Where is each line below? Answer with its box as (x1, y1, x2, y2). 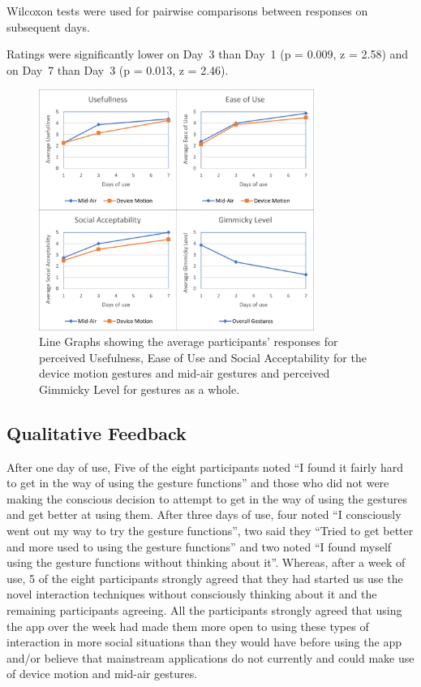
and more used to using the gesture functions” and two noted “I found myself (6, 538, 392, 555)
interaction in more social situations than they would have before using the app (6, 633, 402, 650)
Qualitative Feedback (6, 420, 187, 445)
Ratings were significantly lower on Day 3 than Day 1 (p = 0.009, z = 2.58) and (6, 45, 409, 63)
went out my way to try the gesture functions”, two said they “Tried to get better (6, 522, 414, 539)
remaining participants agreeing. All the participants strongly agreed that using (6, 602, 402, 619)
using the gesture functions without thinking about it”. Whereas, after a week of (6, 554, 406, 571)
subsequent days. (6, 18, 90, 35)
